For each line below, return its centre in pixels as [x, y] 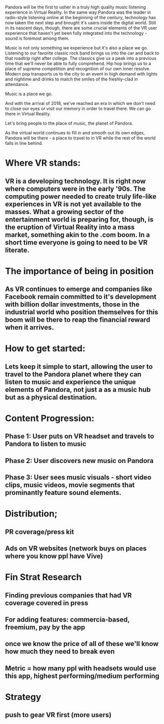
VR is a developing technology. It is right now [75, 181]
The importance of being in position [80, 271]
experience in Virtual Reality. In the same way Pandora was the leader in [78, 12]
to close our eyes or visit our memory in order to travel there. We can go [78, 108]
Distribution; [31, 514]
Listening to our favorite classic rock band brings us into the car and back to [82, 53]
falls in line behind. [24, 143]
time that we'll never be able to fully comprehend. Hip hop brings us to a [78, 64]
